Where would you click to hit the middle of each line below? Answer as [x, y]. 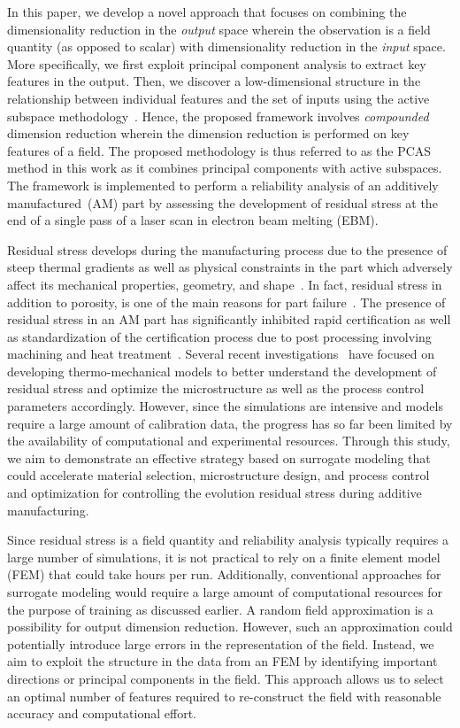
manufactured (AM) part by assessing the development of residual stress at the [222, 202]
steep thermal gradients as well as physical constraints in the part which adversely [230, 267]
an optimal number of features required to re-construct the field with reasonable [224, 696]
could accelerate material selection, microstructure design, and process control [218, 475]
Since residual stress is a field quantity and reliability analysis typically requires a [228, 540]
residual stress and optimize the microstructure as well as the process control [216, 388]
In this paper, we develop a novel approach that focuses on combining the [207, 12]
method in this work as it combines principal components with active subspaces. [225, 168]
